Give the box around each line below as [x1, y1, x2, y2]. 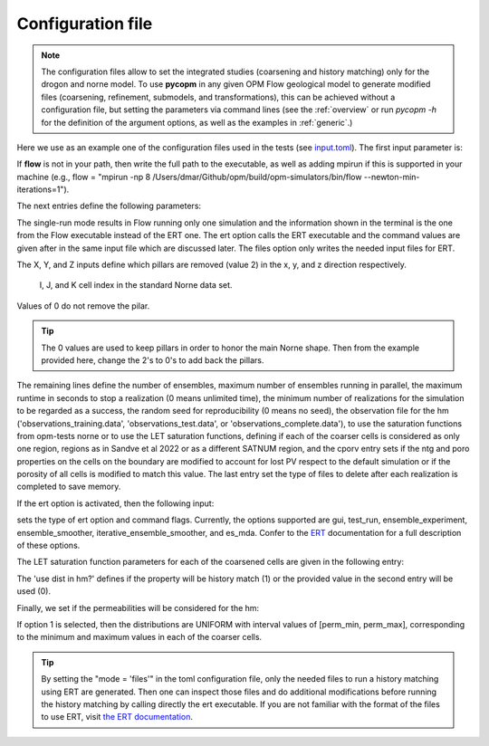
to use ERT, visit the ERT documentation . [41, 712, 194, 722]
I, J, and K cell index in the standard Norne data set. [39, 280, 233, 291]
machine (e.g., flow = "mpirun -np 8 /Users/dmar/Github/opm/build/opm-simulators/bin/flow [16, 171, 362, 182]
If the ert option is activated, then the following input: [16, 498, 215, 509]
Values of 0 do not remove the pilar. [16, 300, 150, 311]
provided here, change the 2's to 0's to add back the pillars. [41, 354, 264, 366]
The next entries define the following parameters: [16, 200, 202, 212]
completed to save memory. [16, 481, 121, 493]
